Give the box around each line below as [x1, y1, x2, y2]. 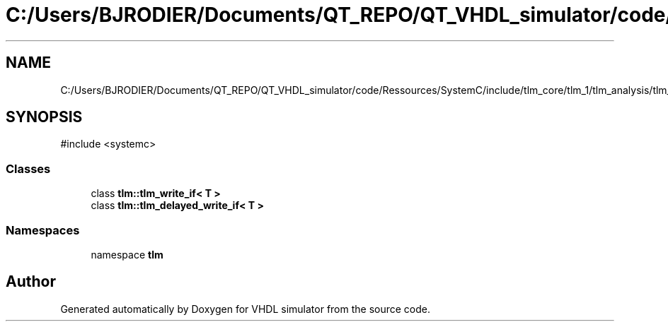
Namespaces [6, 222, 80, 237]
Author [6, 273, 56, 291]
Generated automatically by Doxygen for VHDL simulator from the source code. [60, 302, 431, 315]
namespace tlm [91, 248, 163, 261]
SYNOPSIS [6, 108, 83, 126]
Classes [6, 161, 51, 176]
